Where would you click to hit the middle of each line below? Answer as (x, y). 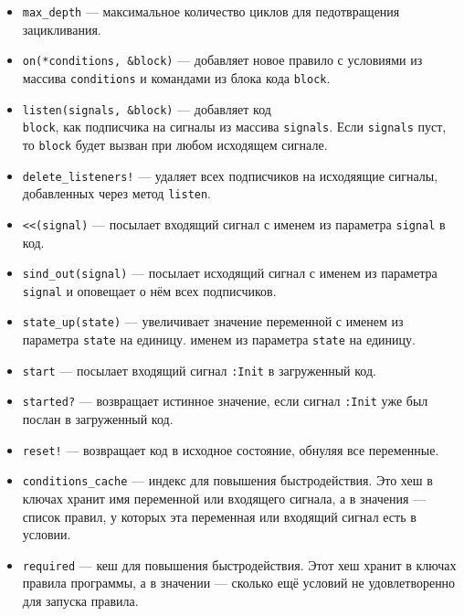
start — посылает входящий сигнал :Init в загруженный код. (199, 370)
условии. (47, 534)
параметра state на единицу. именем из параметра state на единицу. (219, 340)
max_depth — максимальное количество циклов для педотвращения (211, 11)
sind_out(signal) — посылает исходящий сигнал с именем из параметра (230, 273)
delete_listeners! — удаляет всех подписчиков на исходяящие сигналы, (230, 175)
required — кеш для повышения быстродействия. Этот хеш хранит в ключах (239, 564)
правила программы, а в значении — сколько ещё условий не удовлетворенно (239, 583)
